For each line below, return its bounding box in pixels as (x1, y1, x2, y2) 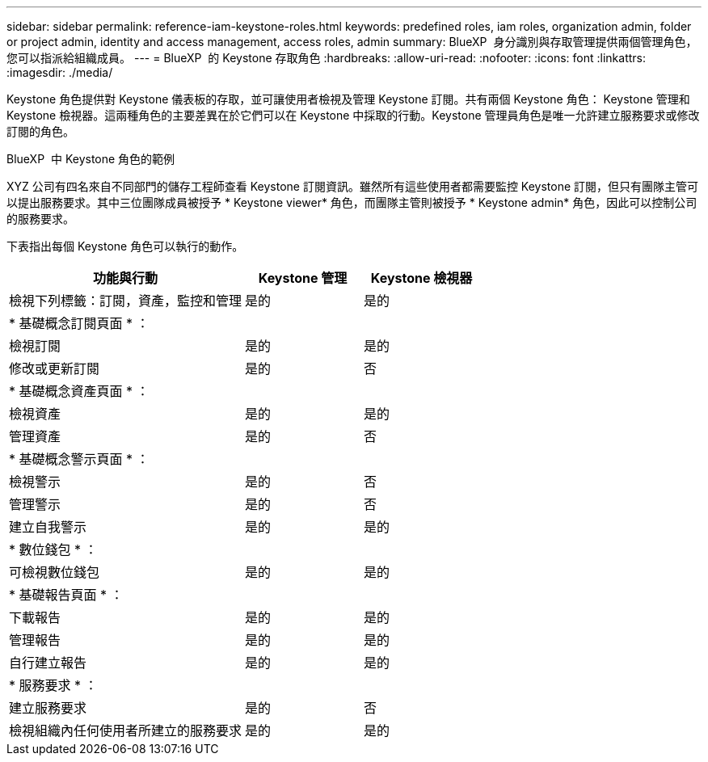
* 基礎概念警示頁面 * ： (9, 451, 150, 467)
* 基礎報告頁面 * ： (9, 587, 124, 603)
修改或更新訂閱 (9, 360, 100, 377)
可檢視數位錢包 (9, 564, 100, 580)
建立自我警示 (9, 519, 87, 535)
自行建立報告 (9, 655, 87, 671)
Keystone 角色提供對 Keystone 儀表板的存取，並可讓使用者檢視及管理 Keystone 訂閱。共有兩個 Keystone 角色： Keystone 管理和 (6, 92, 690, 106)
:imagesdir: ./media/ (6, 65, 113, 79)
